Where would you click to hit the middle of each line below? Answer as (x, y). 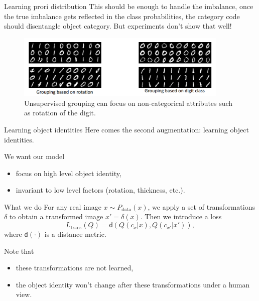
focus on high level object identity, (69, 173)
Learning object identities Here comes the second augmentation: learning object (126, 129)
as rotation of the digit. (60, 113)
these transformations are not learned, (75, 268)
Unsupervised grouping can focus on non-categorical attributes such (128, 103)
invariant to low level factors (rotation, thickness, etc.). (100, 190)
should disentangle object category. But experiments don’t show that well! (118, 26)
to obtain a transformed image (56, 216)
